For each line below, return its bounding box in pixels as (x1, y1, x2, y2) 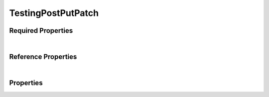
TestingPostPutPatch (9, 7, 99, 18)
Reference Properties (9, 52, 77, 61)
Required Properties (9, 26, 73, 35)
